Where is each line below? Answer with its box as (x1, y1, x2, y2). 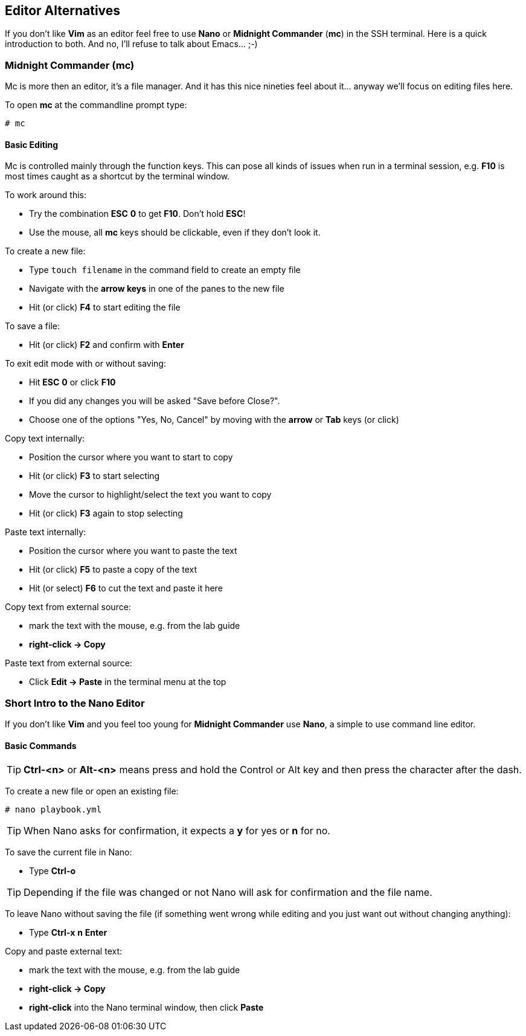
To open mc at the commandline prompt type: (5, 100, 187, 111)
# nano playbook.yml (5, 805, 102, 815)
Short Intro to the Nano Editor (5, 697, 145, 709)
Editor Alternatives (5, 3, 121, 18)
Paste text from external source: (5, 658, 132, 669)
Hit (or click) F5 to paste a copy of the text (29, 564, 197, 575)
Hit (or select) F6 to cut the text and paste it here (29, 583, 223, 594)
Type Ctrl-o (29, 866, 76, 877)
